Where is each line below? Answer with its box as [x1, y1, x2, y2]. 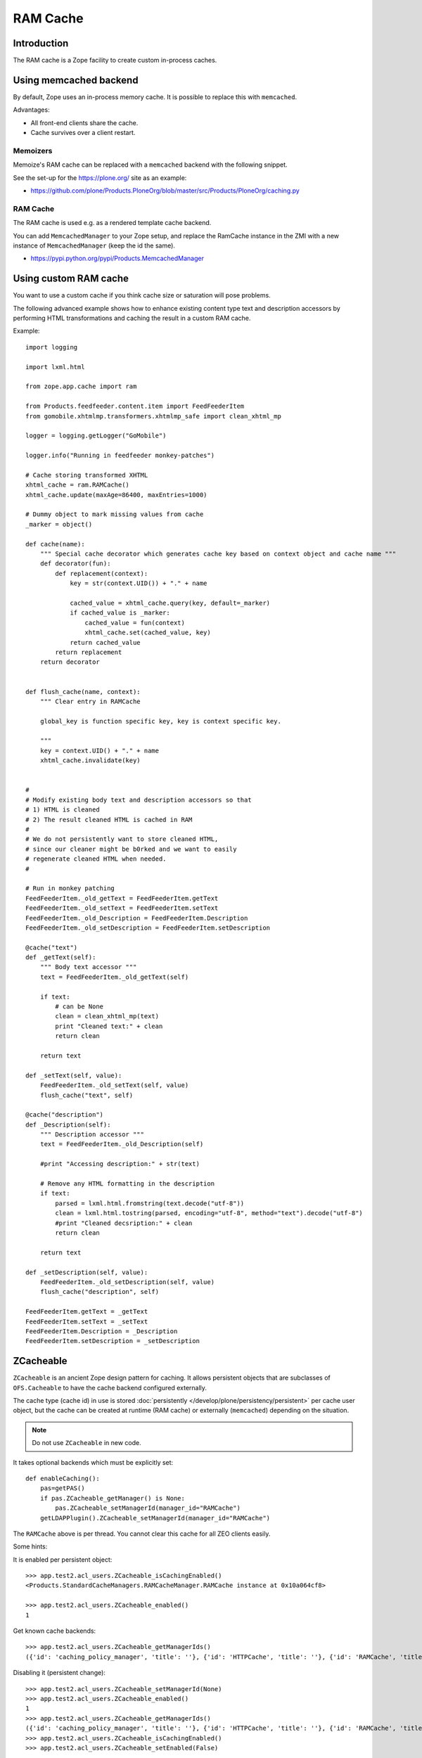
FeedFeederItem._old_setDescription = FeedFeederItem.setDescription [25, 923, 271, 932]
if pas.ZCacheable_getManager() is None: [39, 1494, 186, 1502]
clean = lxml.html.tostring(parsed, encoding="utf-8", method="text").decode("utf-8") [55, 1210, 364, 1217]
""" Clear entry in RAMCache [39, 697, 141, 705]
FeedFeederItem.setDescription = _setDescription [25, 1337, 200, 1345]
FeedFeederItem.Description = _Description [25, 1327, 178, 1335]
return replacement [55, 648, 122, 656]
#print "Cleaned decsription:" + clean [55, 1219, 193, 1227]
